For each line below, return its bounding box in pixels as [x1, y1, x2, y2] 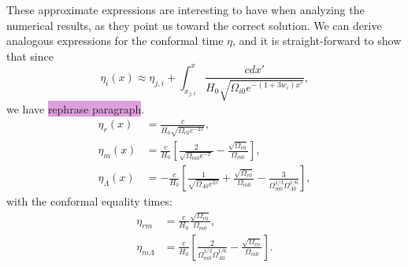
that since [6, 47, 54, 64]
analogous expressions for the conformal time [6, 32, 224, 49]
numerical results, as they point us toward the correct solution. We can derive [6, 17, 382, 33]
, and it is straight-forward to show [232, 32, 402, 49]
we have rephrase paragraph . [6, 100, 145, 117]
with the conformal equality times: [6, 193, 172, 210]
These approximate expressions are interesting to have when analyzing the [6, 2, 365, 17]
